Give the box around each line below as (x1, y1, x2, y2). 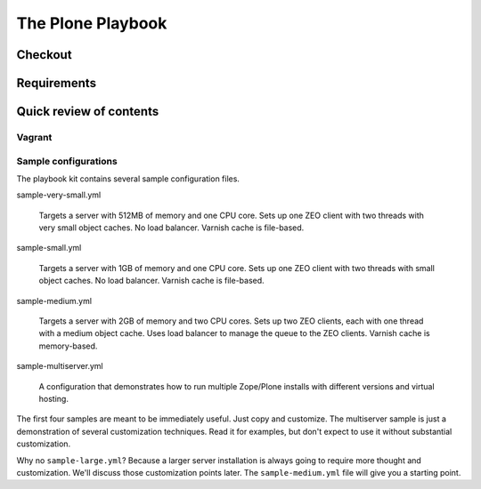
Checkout (16, 47, 72, 62)
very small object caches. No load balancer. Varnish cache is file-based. (38, 222, 305, 233)
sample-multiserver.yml (16, 361, 103, 372)
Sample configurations (16, 155, 118, 167)
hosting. (38, 393, 69, 404)
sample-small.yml (16, 243, 82, 253)
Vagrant (16, 131, 53, 143)
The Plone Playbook (16, 13, 167, 33)
